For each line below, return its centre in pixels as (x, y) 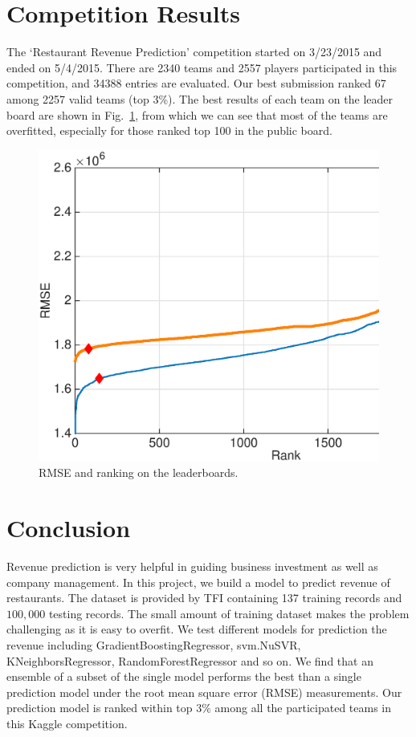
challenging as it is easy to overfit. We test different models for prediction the (197, 629)
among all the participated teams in (303, 708)
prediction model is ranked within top (100, 708)
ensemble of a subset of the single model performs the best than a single (184, 676)
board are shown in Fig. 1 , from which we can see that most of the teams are (197, 114)
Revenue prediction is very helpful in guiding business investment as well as (192, 566)
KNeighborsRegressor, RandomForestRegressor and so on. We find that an (190, 660)
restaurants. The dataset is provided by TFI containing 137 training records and (204, 598)
